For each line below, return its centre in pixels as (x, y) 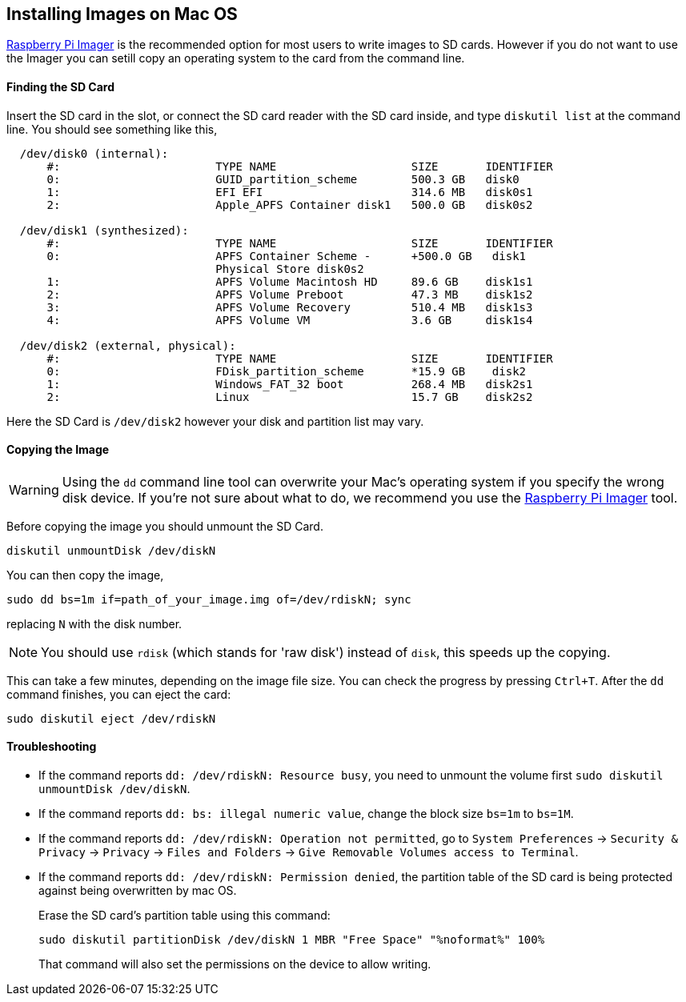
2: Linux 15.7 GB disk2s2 (290, 397)
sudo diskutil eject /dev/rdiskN (111, 718)
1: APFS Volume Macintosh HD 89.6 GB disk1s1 (290, 281)
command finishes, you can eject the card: (119, 694)
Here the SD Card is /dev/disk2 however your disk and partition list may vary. (215, 421)
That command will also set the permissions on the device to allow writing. (235, 964)
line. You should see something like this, (112, 129)
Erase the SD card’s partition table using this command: (185, 916)
